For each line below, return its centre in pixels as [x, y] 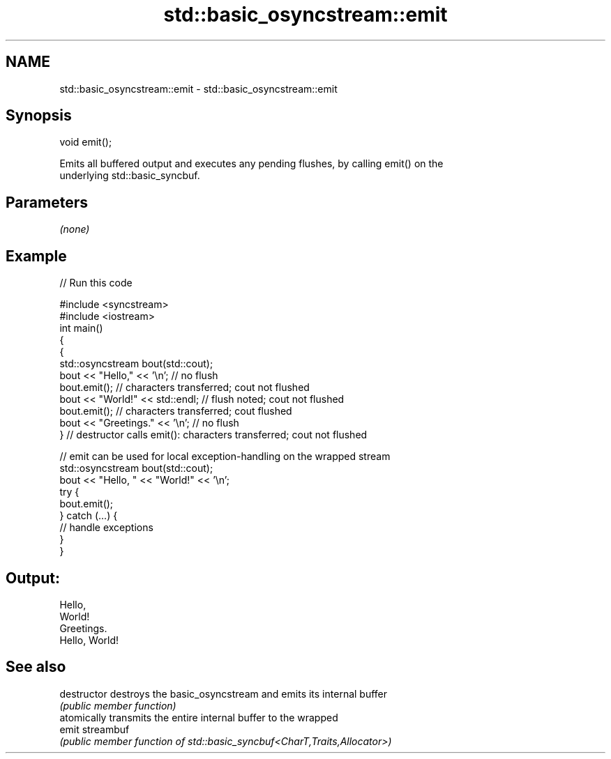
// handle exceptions [106, 528]
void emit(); [86, 142]
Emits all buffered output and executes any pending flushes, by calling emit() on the [251, 164]
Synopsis [39, 116]
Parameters [47, 202]
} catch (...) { [89, 516]
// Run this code [96, 283]
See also [36, 667]
